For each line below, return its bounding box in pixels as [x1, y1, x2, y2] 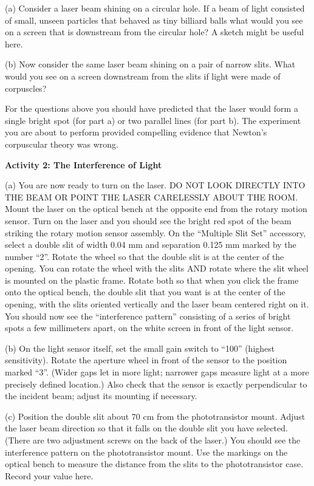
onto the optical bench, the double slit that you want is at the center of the [5, 286, 285, 298]
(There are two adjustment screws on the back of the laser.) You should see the [5, 434, 301, 446]
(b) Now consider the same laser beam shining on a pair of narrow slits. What [5, 58, 296, 70]
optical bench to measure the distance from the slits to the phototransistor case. [5, 457, 304, 470]
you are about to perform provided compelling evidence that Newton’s [5, 126, 267, 139]
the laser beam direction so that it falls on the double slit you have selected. [5, 422, 288, 434]
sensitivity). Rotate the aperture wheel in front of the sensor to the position [5, 354, 287, 366]
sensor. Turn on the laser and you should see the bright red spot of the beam [5, 214, 292, 227]
